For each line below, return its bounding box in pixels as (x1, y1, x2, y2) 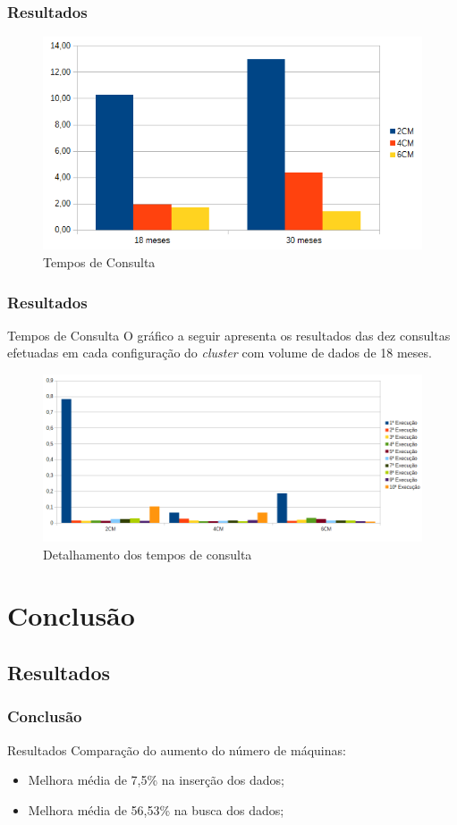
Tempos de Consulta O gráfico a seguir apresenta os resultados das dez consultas (7, 325, 451, 344)
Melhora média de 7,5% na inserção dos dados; (28, 770, 284, 789)
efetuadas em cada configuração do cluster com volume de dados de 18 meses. (7, 343, 432, 362)
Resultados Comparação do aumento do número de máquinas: (7, 740, 346, 759)
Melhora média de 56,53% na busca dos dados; (28, 800, 284, 819)
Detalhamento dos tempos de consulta (43, 544, 252, 563)
